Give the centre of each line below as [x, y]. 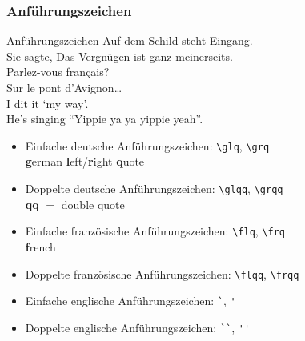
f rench [40, 246]
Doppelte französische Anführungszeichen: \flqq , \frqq [162, 273]
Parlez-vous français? [58, 72]
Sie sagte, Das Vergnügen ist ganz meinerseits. [120, 56]
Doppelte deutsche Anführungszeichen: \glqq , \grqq [154, 189]
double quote [93, 204]
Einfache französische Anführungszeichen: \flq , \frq [155, 231]
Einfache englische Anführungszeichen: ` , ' [130, 301]
